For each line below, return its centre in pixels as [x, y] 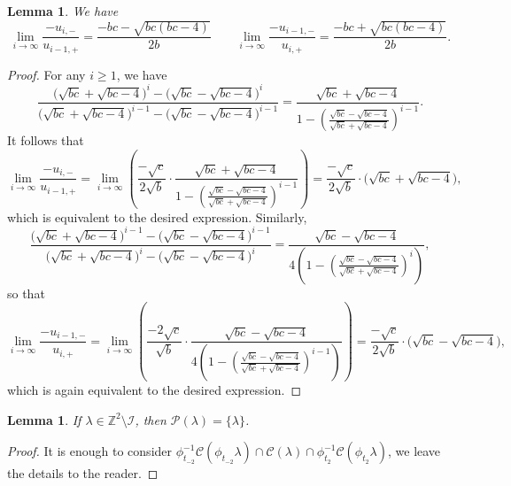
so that [26, 293]
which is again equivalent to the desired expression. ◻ [155, 390]
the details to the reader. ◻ [83, 473]
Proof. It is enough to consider [90, 451]
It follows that [46, 140]
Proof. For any [46, 74]
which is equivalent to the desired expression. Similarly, [157, 216]
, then [151, 419]
